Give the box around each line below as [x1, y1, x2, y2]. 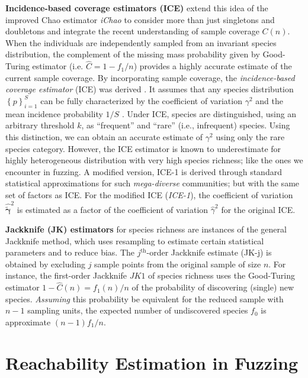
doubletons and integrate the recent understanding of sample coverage [5, 25, 259, 37]
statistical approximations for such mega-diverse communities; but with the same [5, 177, 300, 189]
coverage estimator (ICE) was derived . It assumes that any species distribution [5, 83, 294, 95]
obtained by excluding [5, 257, 85, 270]
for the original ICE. [221, 203, 296, 215]
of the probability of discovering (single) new [131, 281, 294, 293]
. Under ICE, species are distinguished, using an [121, 107, 297, 119]
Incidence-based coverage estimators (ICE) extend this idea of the [5, 2, 268, 14]
